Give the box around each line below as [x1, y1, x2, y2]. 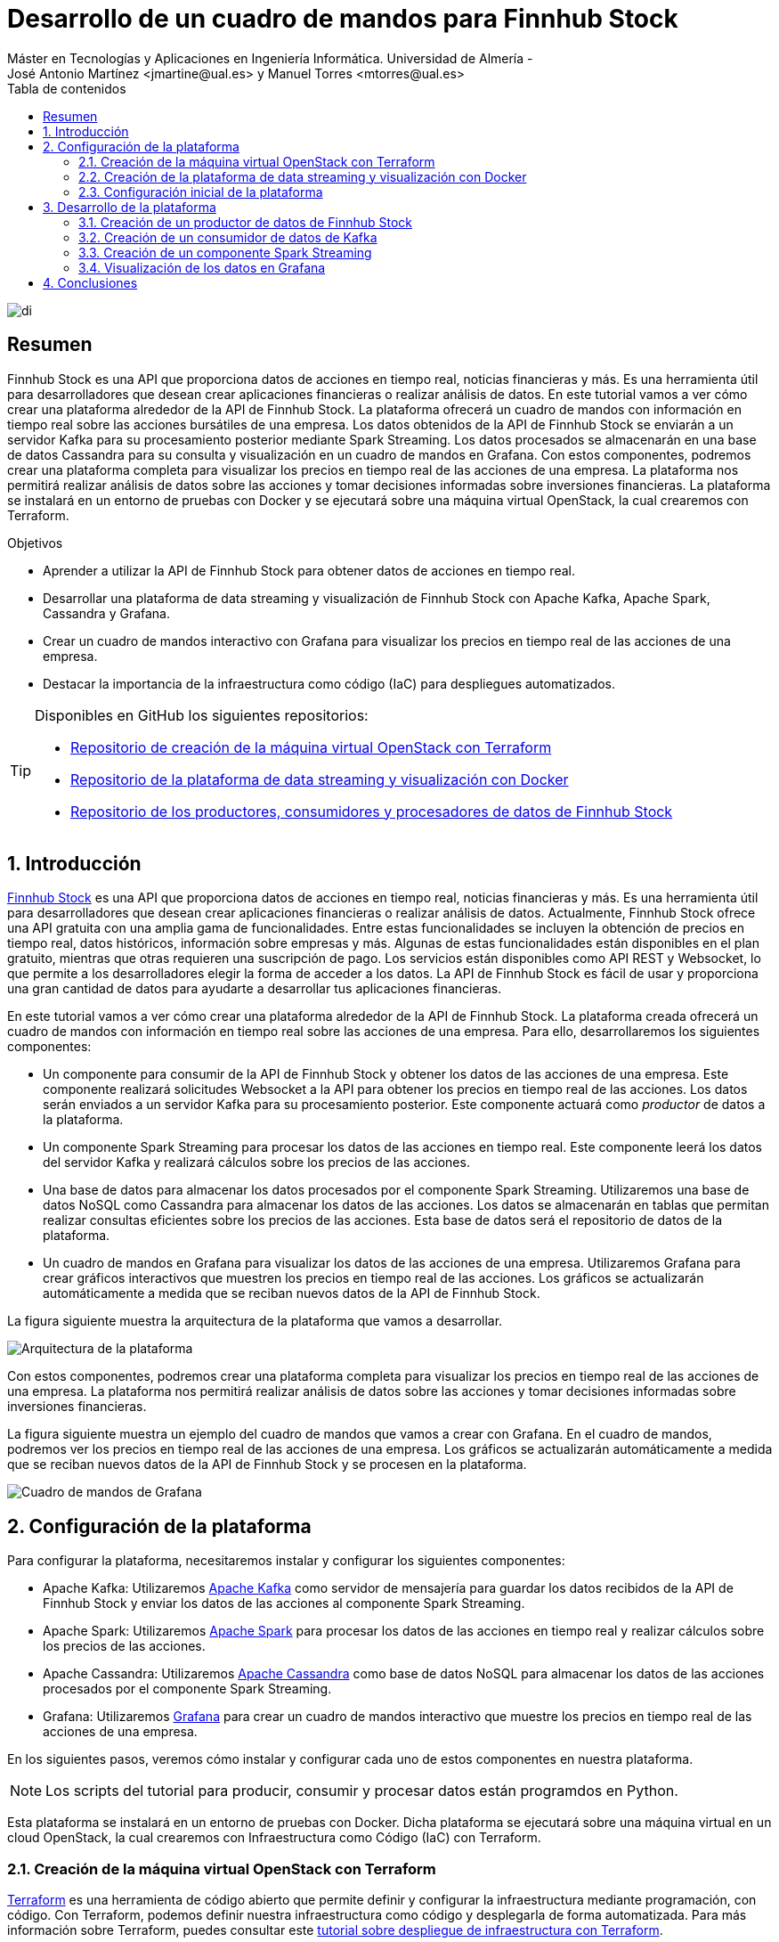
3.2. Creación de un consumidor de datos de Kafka [78, 229, 377, 245]
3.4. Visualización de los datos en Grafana [78, 259, 326, 275]
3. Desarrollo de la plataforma [43, 199, 216, 215]
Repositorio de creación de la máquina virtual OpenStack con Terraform [70, 738, 552, 756]
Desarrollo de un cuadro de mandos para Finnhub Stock [7, 4, 678, 34]
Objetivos [7, 534, 63, 551]
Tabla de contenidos [7, 80, 126, 96]
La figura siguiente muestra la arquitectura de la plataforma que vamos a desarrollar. [7, 1313, 503, 1329]
